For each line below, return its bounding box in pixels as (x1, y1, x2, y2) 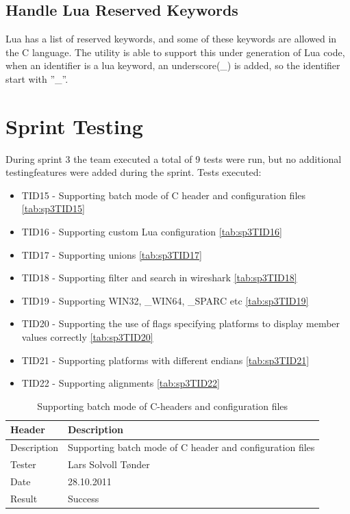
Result (10, 491, 38, 505)
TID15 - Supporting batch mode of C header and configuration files (21, 188, 305, 202)
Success (67, 491, 99, 505)
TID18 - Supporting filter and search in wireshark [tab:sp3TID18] (21, 270, 297, 285)
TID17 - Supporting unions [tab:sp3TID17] (21, 247, 202, 261)
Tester (10, 457, 36, 472)
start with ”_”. (5, 71, 68, 86)
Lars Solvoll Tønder (67, 457, 150, 472)
